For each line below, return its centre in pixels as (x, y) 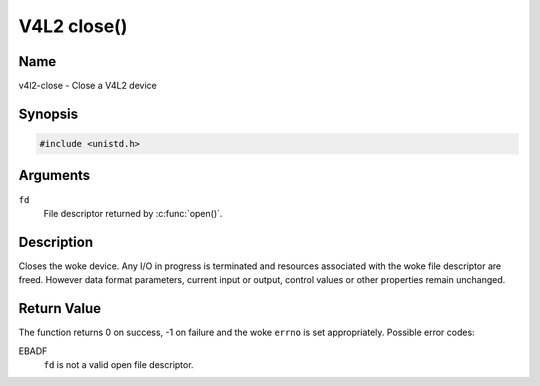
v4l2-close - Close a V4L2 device (87, 86)
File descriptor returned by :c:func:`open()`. (133, 213)
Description (56, 241)
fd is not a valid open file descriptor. (118, 364)
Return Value (60, 308)
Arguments (54, 175)
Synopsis (48, 113)
